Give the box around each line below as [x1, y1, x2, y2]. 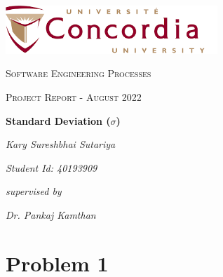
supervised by [6, 184, 62, 198]
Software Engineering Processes [6, 66, 151, 81]
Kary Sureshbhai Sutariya [6, 137, 116, 151]
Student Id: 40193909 [6, 160, 97, 175]
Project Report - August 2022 [6, 90, 142, 104]
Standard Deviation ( [6, 113, 111, 128]
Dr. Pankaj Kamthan [6, 207, 96, 222]
